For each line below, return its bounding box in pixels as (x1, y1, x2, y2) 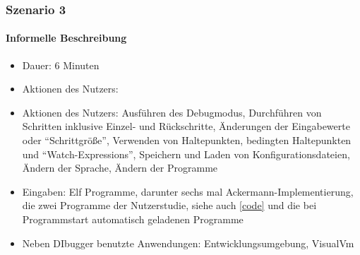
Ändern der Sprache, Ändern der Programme (22, 160, 218, 175)
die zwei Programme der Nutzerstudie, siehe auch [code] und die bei (22, 198, 317, 213)
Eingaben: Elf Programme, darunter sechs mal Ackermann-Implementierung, (22, 184, 354, 198)
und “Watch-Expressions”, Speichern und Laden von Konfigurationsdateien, (22, 146, 350, 161)
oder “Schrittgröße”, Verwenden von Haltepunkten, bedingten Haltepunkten (22, 133, 352, 148)
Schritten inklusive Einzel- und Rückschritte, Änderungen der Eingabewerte (22, 119, 350, 134)
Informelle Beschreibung (6, 30, 127, 45)
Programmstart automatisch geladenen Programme (22, 211, 244, 226)
